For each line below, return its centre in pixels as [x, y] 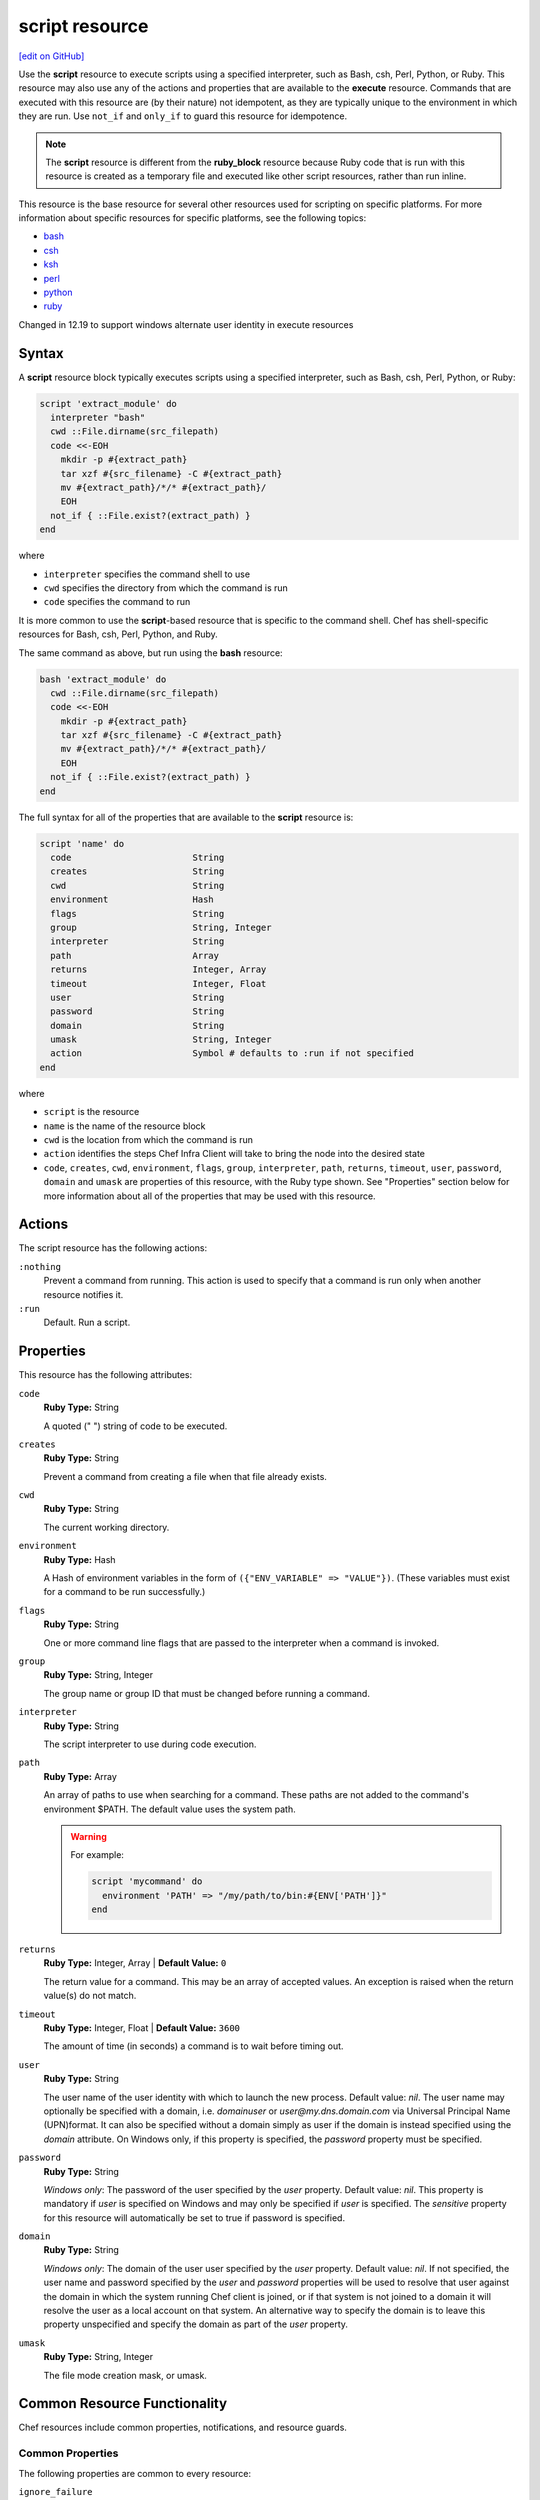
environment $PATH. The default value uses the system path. [170, 1809]
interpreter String [137, 941]
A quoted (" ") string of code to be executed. [135, 1426]
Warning [88, 1836]
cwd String [137, 885]
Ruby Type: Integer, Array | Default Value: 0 [135, 1963]
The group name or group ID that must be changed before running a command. [206, 1693]
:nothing [40, 1266]
